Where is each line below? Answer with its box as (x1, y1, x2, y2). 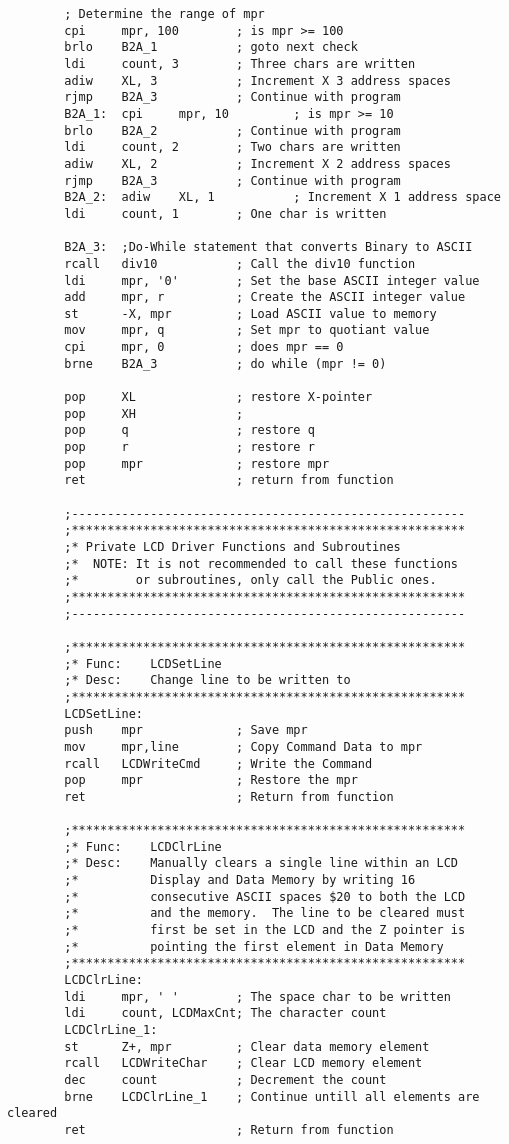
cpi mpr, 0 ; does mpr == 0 (64, 340, 344, 355)
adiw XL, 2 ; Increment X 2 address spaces (64, 156, 451, 171)
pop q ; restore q (64, 423, 315, 438)
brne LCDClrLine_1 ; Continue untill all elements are (64, 1089, 480, 1104)
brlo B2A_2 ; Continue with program (64, 123, 401, 138)
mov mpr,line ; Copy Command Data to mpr (64, 739, 423, 754)
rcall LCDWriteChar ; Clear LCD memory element (64, 1056, 423, 1071)
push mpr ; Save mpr (64, 723, 308, 738)
